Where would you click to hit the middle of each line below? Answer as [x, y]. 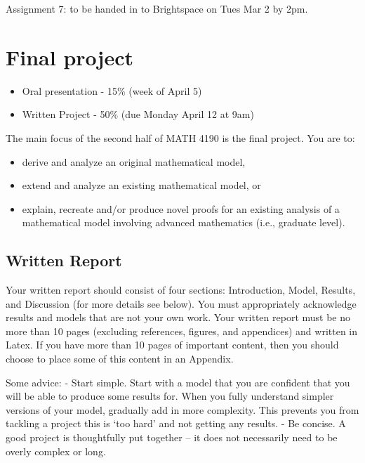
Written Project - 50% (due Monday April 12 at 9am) [138, 114]
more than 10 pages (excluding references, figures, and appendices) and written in [182, 331]
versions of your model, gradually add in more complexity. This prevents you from [182, 409]
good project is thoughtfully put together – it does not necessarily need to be [172, 437]
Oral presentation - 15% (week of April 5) [112, 90]
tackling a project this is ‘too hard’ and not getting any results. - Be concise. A [176, 423]
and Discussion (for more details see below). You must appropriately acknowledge [181, 303]
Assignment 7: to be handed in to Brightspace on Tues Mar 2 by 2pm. [157, 8]
